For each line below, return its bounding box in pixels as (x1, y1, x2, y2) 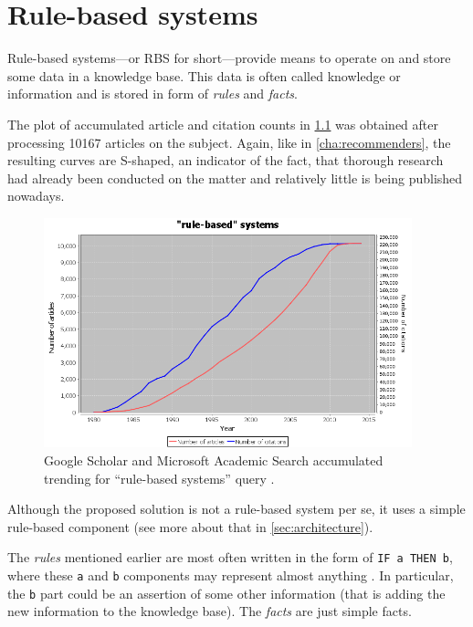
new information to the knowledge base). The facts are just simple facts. (7, 601, 412, 621)
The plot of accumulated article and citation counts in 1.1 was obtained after (7, 114, 438, 133)
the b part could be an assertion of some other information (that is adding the (7, 583, 446, 602)
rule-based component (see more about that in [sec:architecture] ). (7, 517, 373, 536)
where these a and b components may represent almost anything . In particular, (7, 565, 454, 584)
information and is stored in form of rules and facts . (7, 84, 298, 103)
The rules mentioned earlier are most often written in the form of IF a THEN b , (7, 548, 453, 567)
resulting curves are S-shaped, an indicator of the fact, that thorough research (7, 151, 444, 170)
